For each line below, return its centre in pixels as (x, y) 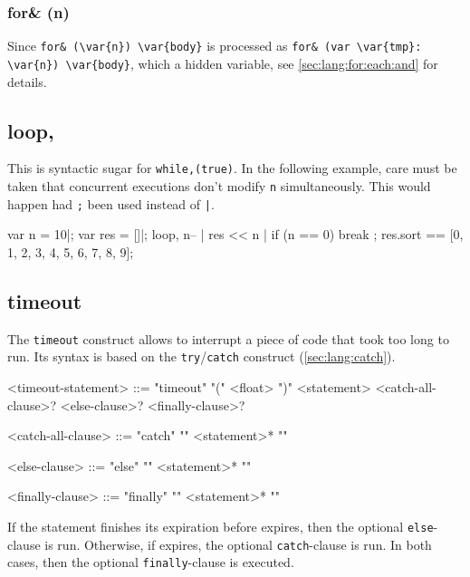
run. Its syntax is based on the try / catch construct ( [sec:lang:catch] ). (201, 356)
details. (27, 81)
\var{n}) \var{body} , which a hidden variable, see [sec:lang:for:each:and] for (223, 63)
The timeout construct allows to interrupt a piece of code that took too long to (228, 338)
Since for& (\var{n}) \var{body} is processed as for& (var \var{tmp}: (215, 46)
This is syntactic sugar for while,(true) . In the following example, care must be (232, 168)
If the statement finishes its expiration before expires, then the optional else (221, 526)
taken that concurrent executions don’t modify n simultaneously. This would (219, 185)
